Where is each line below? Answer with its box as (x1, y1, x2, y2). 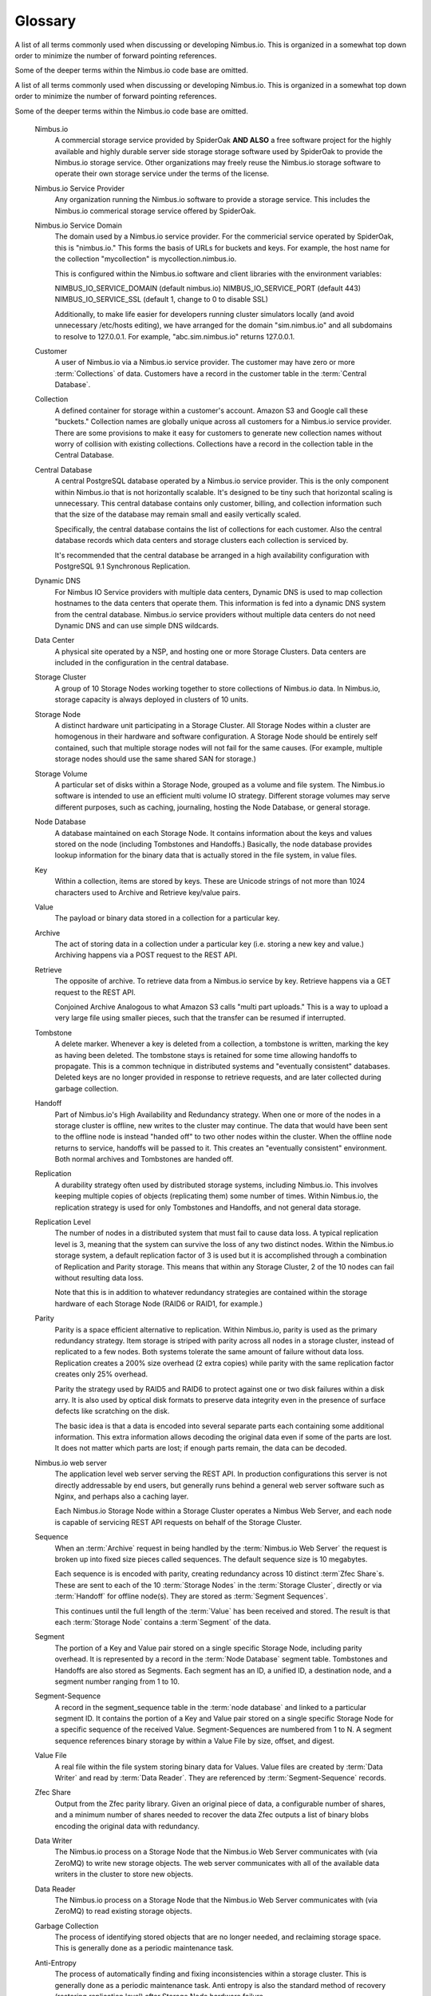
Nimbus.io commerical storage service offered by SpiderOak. (54, 206, 256, 216)
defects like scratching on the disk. (54, 1406, 170, 1416)
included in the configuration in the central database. (54, 658, 229, 667)
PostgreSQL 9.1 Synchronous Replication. (54, 561, 191, 571)
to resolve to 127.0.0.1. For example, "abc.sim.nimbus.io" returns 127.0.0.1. (54, 331, 295, 341)
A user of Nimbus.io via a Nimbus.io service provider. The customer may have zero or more (54, 358, 355, 367)
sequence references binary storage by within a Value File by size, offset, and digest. (54, 1736, 335, 1745)
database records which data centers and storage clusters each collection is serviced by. (54, 536, 349, 545)
